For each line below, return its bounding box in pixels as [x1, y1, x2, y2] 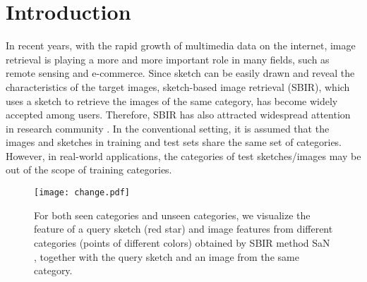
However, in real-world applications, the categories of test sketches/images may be [6, 148, 361, 163]
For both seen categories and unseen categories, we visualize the [34, 207, 311, 222]
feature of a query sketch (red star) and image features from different [34, 221, 333, 236]
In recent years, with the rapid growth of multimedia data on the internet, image [6, 38, 356, 53]
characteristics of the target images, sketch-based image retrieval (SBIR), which [6, 79, 350, 94]
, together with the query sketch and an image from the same [34, 249, 299, 264]
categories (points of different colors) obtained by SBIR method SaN [34, 235, 330, 250]
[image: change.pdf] [34, 188, 131, 198]
